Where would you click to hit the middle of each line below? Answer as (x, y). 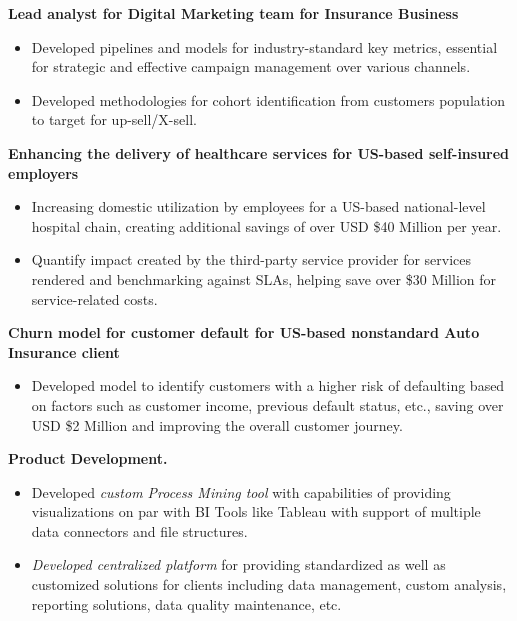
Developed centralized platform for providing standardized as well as (238, 564)
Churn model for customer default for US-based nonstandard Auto (244, 332)
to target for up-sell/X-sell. (114, 119)
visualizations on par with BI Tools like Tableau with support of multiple (256, 511)
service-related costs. (94, 298)
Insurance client (64, 351)
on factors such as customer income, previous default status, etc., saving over (267, 404)
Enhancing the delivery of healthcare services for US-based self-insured (259, 152)
